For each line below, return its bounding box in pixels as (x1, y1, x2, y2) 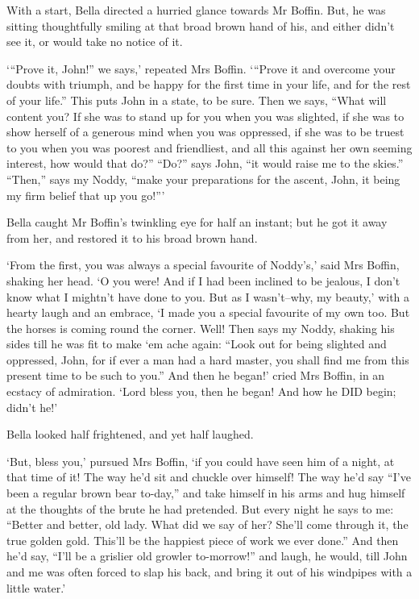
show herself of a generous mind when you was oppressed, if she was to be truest (6, 123, 404, 140)
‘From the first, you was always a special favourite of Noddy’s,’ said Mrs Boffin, (6, 256, 400, 273)
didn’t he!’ (6, 398, 58, 415)
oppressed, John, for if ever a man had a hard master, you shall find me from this (6, 351, 409, 368)
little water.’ (6, 579, 66, 596)
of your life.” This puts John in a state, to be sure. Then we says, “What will (6, 91, 387, 108)
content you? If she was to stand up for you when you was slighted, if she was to (6, 107, 404, 124)
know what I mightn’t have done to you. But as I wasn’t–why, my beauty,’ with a (6, 288, 410, 305)
